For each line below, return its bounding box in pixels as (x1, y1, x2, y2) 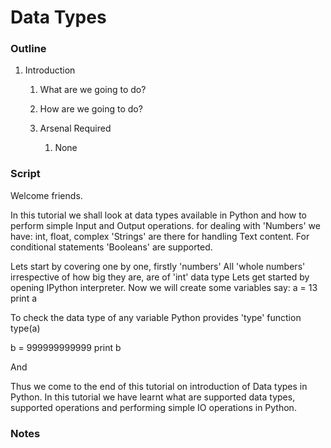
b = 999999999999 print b (10, 341, 122, 353)
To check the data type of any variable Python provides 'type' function (10, 311, 302, 323)
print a (10, 292, 38, 304)
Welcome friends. (10, 189, 83, 201)
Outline (10, 42, 47, 56)
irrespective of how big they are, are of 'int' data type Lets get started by (10, 271, 310, 283)
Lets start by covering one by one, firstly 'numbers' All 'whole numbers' (10, 260, 306, 272)
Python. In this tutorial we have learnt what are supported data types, (10, 391, 296, 403)
